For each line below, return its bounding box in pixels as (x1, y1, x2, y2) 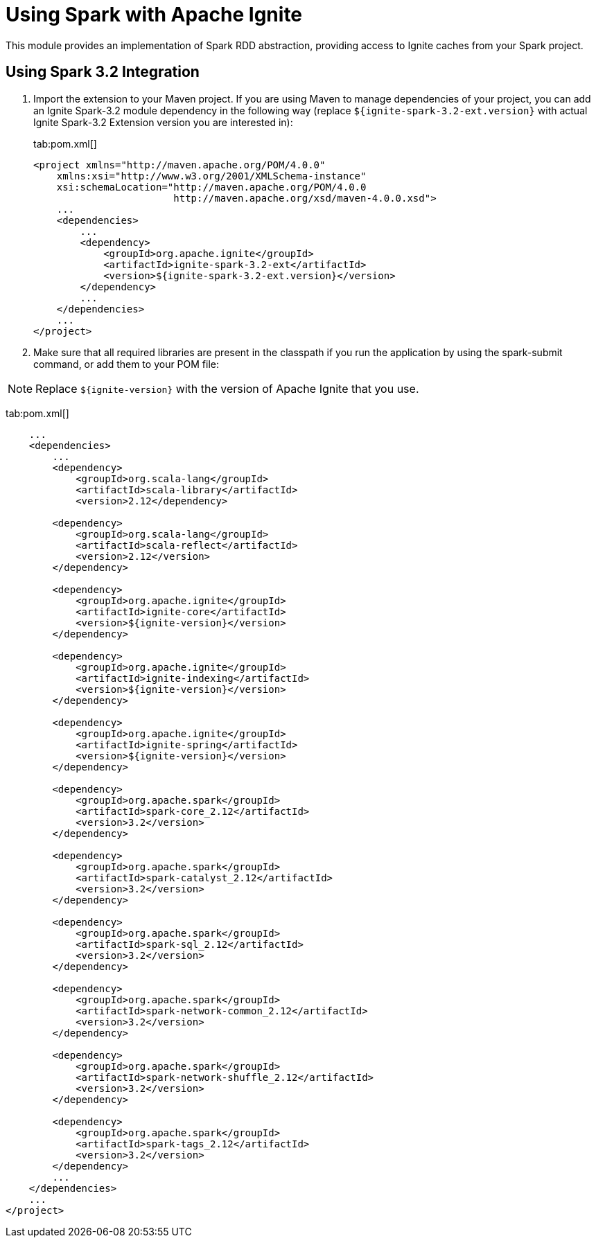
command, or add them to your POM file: (33, 358, 220, 370)
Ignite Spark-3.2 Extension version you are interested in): (33, 116, 293, 128)
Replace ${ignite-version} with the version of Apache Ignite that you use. (35, 381, 419, 396)
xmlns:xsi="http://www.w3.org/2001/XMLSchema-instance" (56, 170, 367, 182)
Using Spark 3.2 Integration (6, 63, 200, 81)
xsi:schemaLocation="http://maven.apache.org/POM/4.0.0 (56, 181, 367, 193)
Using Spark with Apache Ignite (6, 3, 303, 26)
